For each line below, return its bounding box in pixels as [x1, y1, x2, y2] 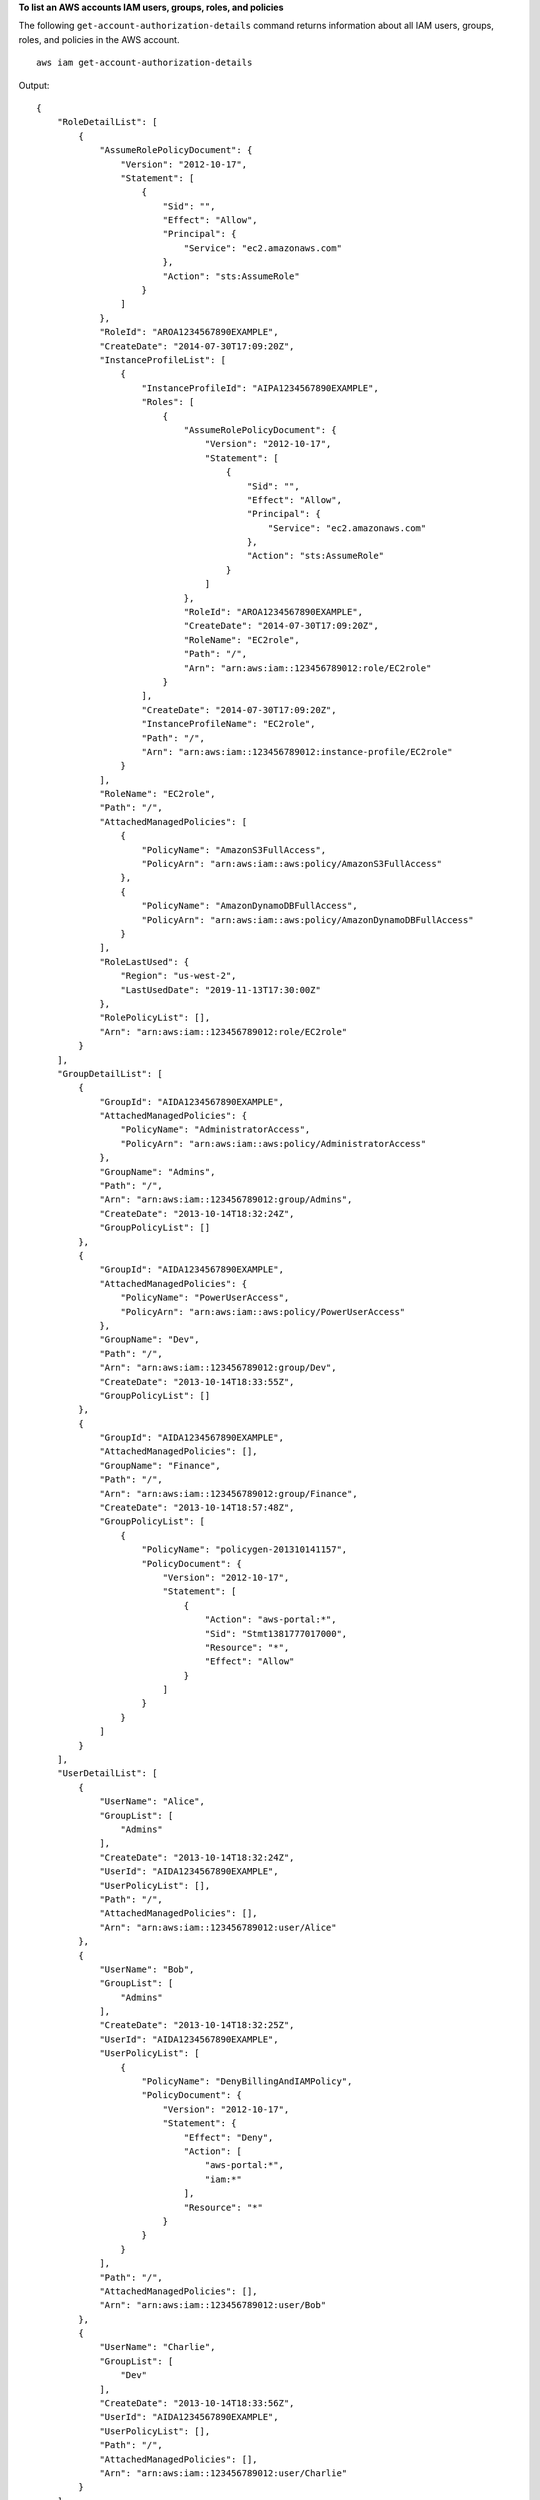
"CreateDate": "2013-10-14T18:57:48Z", [99, 1502, 295, 1514]
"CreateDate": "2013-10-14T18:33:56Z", [99, 2398, 295, 2409]
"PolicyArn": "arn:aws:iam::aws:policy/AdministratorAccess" [120, 1138, 427, 1149]
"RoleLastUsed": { [99, 956, 190, 967]
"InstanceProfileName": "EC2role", [141, 718, 316, 730]
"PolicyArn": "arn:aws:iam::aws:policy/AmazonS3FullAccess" [141, 858, 443, 870]
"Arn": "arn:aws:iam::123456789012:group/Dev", [99, 1362, 337, 1374]
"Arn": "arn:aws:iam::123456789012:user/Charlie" [99, 2467, 348, 2479]
